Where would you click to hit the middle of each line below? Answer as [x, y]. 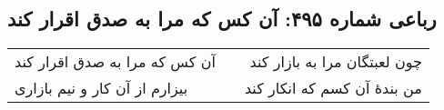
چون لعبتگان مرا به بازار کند [336, 62]
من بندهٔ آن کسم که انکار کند [333, 88]
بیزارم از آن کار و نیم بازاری [101, 88]
